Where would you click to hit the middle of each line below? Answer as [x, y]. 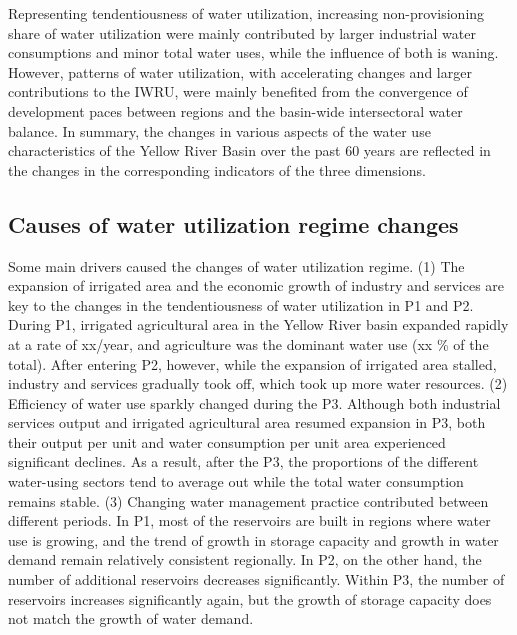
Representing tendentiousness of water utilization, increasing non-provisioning [246, 13]
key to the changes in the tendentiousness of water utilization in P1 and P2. [241, 304]
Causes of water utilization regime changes [233, 223]
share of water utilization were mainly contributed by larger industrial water [242, 32]
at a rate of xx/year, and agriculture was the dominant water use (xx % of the [248, 343]
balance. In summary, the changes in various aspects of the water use [219, 130]
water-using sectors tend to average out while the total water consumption [236, 481]
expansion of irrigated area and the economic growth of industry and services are [256, 285]
